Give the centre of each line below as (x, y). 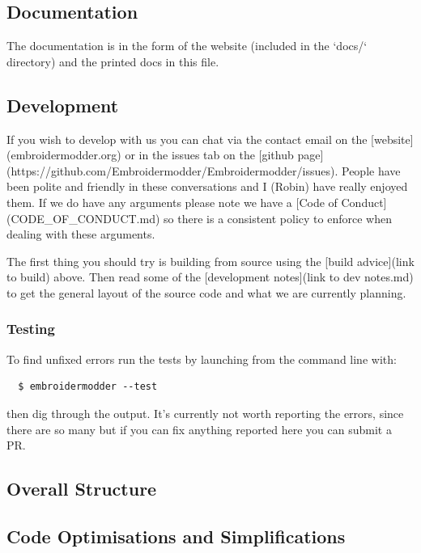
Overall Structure (82, 489)
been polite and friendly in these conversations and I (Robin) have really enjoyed (207, 186)
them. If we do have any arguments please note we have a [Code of (172, 202)
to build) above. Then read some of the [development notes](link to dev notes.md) (210, 277)
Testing (31, 329)
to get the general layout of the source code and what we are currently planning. (206, 292)
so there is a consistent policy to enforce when (278, 218)
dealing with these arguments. (81, 234)
